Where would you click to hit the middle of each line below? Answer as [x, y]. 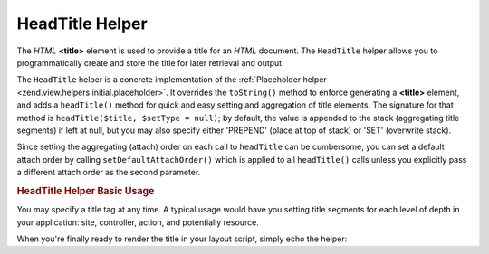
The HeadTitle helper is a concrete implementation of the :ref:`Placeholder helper [172, 80]
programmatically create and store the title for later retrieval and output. [150, 62]
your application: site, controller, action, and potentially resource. [138, 222]
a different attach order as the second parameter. [109, 173]
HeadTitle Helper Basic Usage [86, 191]
